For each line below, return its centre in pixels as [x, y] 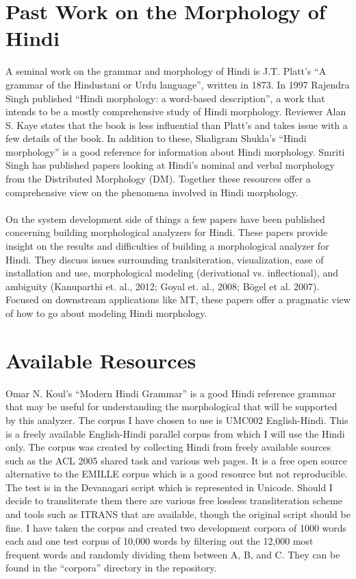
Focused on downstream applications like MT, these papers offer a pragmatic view [178, 299]
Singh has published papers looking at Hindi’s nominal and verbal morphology [170, 165]
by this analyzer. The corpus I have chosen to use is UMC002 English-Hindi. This [177, 420]
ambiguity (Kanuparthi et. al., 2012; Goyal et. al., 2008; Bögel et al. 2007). [163, 286]
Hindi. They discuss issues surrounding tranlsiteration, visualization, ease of [165, 259]
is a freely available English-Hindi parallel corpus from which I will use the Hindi [175, 433]
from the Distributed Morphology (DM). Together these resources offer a [158, 179]
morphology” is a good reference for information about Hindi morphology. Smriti [175, 151]
